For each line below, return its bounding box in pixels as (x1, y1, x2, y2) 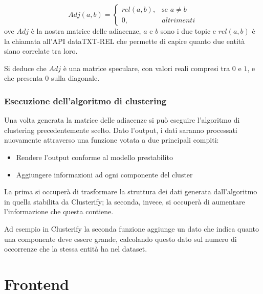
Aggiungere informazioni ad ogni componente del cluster (16, 169, 193, 179)
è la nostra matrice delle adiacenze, (31, 26, 141, 36)
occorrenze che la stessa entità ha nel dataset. (4, 243, 147, 254)
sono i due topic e (160, 26, 216, 36)
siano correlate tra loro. (4, 46, 78, 56)
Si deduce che (4, 62, 47, 73)
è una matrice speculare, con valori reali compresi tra (63, 62, 230, 73)
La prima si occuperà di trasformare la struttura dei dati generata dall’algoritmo (4, 186, 257, 197)
